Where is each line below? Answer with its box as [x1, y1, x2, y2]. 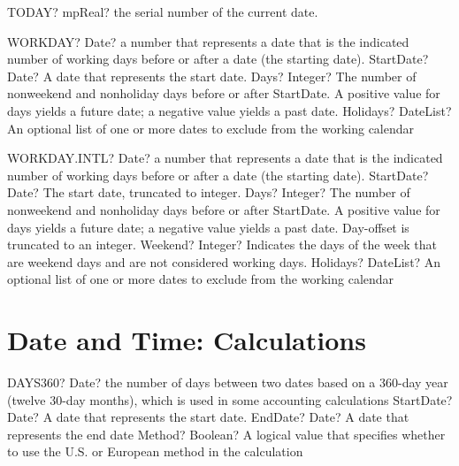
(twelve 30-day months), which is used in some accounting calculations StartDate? [7, 390, 453, 409]
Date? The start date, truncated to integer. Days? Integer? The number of [7, 183, 410, 202]
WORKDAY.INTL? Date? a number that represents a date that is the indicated [7, 149, 443, 167]
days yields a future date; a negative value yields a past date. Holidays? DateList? [7, 101, 452, 119]
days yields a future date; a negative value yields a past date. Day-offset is [7, 218, 409, 236]
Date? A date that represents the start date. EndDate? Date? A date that [7, 408, 409, 426]
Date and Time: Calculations [7, 322, 366, 358]
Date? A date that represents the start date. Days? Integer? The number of [7, 66, 417, 85]
